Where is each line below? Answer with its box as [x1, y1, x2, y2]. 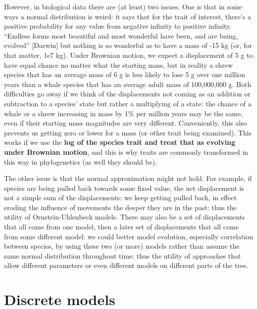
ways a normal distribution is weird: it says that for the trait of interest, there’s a [4, 11, 251, 21]
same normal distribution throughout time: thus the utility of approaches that [4, 250, 241, 261]
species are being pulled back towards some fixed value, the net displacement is [4, 182, 244, 193]
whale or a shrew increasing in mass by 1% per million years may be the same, [4, 108, 243, 118]
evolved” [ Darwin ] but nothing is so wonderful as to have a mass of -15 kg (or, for [4, 40, 252, 50]
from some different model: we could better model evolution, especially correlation [4, 231, 254, 241]
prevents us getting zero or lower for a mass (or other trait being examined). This [4, 127, 252, 137]
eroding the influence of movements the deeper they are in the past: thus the [4, 202, 237, 212]
